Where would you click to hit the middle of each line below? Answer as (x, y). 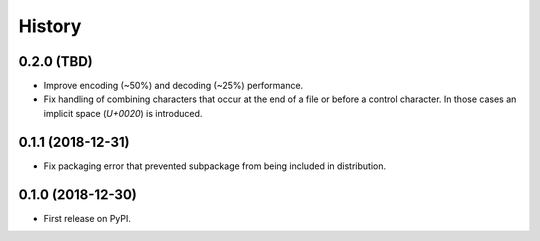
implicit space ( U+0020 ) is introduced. (123, 113)
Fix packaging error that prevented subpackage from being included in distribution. (215, 166)
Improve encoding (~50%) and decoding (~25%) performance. (173, 86)
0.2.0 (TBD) (56, 61)
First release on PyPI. (87, 218)
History (50, 26)
